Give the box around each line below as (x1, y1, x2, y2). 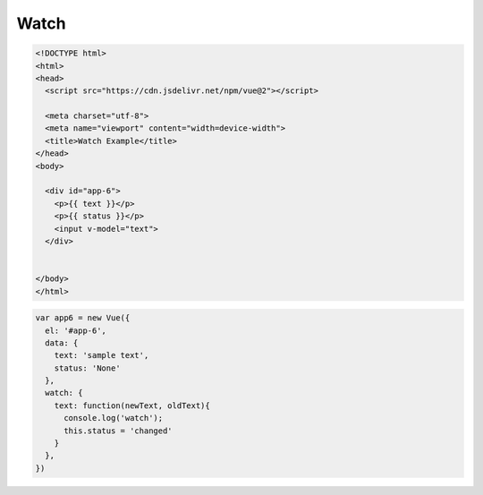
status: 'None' (54, 363, 121, 373)
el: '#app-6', (45, 325, 107, 336)
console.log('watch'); (64, 413, 164, 423)
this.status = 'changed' (64, 425, 174, 436)
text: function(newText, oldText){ (54, 400, 210, 411)
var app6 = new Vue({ (35, 313, 131, 323)
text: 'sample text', (54, 350, 149, 361)
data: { (45, 337, 79, 348)
